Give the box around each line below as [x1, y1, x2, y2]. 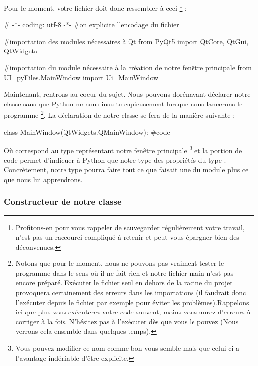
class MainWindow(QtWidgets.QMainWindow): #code [4, 126, 170, 137]
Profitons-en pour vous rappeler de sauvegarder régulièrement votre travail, [15, 222, 245, 232]
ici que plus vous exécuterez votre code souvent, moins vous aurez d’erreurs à [15, 307, 251, 317]
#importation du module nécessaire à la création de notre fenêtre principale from [4, 62, 252, 73]
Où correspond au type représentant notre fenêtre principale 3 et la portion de [4, 144, 242, 155]
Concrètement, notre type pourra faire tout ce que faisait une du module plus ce [4, 164, 249, 175]
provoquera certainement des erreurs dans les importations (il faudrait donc [15, 287, 246, 298]
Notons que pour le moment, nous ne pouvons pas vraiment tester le [15, 258, 224, 268]
